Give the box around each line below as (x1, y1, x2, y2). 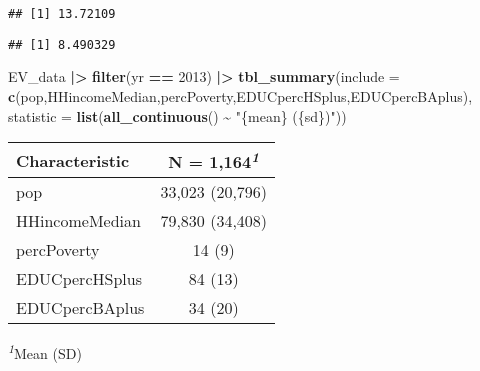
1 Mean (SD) (8, 340, 82, 364)
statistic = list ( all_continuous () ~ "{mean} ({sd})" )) (8, 105, 347, 126)
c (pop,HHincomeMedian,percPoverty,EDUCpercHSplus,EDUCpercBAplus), (8, 85, 473, 106)
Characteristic (16, 148, 130, 172)
